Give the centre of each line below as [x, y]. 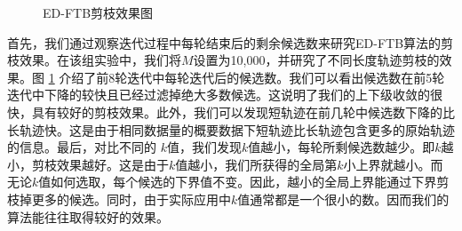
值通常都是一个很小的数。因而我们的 [343, 199]
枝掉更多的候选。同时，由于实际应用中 [119, 199]
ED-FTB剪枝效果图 [98, 12]
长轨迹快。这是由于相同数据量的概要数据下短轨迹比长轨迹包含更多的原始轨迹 [231, 129]
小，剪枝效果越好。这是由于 [88, 164]
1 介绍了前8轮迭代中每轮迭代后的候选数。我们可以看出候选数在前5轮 [247, 77]
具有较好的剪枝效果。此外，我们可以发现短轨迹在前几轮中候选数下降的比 [243, 112]
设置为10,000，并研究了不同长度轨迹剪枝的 [316, 60]
